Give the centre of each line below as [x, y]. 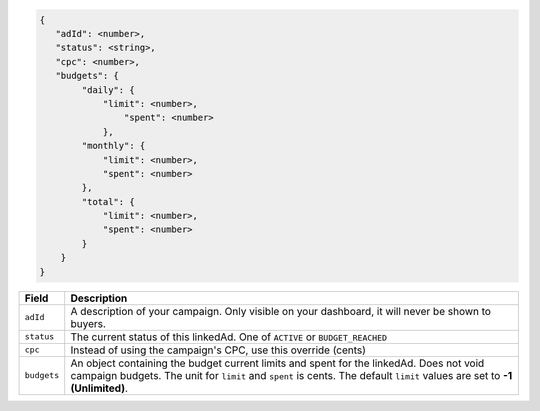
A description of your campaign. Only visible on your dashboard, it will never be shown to [281, 311]
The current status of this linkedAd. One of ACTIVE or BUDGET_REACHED [229, 337]
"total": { [108, 201]
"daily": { [108, 89]
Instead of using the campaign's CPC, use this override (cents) [218, 350]
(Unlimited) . [99, 388]
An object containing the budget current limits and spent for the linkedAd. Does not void [277, 363]
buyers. [88, 323]
